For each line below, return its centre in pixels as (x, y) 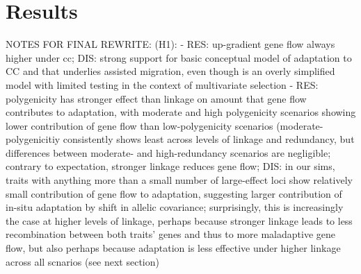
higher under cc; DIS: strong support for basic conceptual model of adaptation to (179, 57)
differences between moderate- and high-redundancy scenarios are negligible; (168, 152)
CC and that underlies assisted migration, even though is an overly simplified (170, 71)
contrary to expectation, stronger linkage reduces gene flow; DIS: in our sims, (170, 166)
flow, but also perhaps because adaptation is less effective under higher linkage (173, 248)
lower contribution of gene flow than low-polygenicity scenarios (139, 125)
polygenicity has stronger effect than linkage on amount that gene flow (156, 98)
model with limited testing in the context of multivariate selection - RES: (162, 84)
